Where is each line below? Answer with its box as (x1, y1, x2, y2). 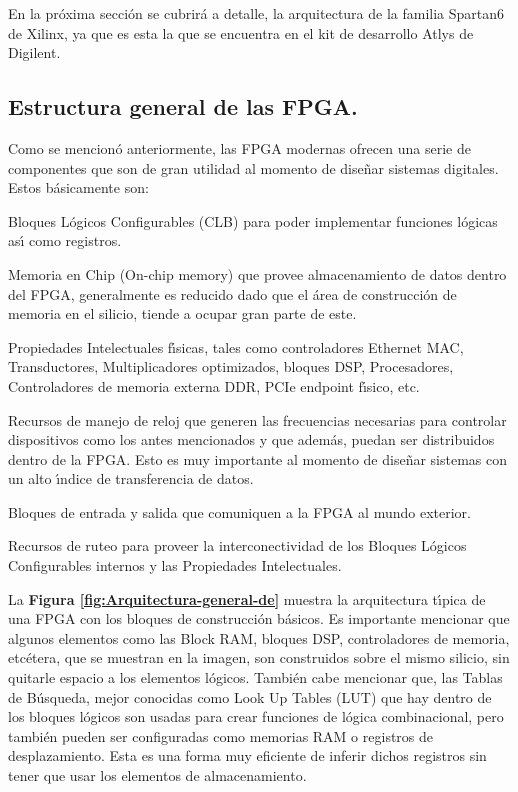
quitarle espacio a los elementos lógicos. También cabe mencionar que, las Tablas (8, 667, 503, 688)
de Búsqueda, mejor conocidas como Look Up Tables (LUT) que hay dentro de (8, 686, 492, 707)
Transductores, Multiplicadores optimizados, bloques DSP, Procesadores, (8, 356, 454, 377)
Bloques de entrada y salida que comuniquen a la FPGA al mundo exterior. (8, 501, 471, 522)
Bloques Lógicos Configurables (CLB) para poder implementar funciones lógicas (8, 210, 498, 231)
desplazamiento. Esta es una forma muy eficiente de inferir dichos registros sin (8, 745, 487, 766)
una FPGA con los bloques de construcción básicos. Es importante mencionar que (8, 608, 510, 629)
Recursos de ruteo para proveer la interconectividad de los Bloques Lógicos (8, 535, 467, 556)
